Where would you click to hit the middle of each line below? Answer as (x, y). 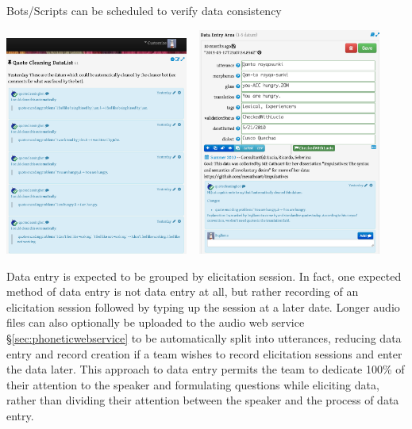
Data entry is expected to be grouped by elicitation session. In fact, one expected (204, 276)
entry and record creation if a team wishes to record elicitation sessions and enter (204, 353)
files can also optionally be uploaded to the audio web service (156, 322)
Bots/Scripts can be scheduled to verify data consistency (144, 10)
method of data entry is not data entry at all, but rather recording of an (183, 291)
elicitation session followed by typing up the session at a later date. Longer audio (203, 306)
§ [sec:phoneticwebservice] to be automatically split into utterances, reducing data (204, 338)
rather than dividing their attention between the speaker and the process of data (203, 400)
